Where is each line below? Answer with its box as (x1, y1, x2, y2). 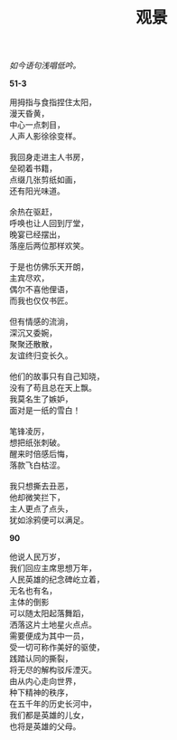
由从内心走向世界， (9, 676, 81, 687)
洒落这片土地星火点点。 (9, 620, 97, 631)
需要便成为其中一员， (9, 631, 88, 641)
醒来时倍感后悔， (9, 449, 73, 460)
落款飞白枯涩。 (9, 460, 65, 470)
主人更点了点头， (9, 503, 73, 515)
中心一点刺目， (9, 119, 65, 130)
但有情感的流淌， (9, 317, 73, 327)
